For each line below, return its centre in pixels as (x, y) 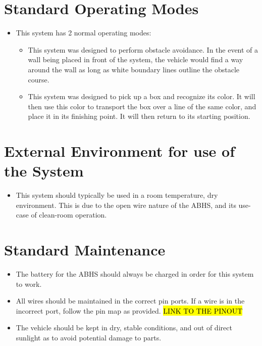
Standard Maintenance (85, 250)
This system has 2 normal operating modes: (84, 33)
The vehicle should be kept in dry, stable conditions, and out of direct (124, 328)
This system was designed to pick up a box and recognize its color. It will (142, 96)
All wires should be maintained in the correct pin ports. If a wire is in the (130, 301)
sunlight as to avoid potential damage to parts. (89, 338)
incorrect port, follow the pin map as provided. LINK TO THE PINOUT (129, 310)
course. (39, 79)
